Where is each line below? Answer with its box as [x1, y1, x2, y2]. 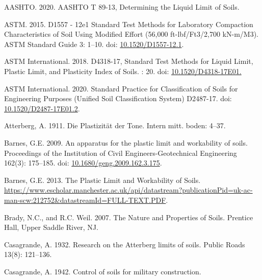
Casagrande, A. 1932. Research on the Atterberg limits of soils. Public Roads [4, 239, 245, 249]
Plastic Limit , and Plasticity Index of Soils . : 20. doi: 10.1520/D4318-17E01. [4, 65, 242, 76]
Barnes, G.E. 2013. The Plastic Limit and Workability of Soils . [4, 174, 201, 185]
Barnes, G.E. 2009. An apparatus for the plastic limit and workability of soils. [4, 137, 248, 148]
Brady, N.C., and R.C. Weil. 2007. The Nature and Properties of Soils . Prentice [4, 212, 253, 222]
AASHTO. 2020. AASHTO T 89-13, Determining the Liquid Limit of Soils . [4, 2, 240, 12]
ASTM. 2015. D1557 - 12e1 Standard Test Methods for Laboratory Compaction [4, 18, 253, 29]
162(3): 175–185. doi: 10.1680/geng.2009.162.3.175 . [4, 157, 162, 168]
